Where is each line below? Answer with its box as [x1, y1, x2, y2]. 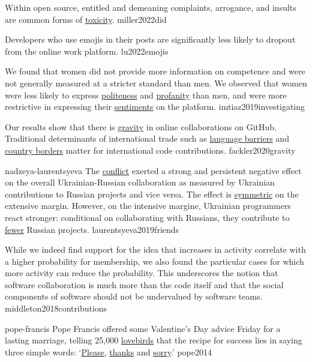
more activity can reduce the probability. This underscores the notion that [5, 267, 278, 279]
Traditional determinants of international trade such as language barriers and [5, 132, 289, 145]
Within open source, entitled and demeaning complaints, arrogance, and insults [5, 1, 296, 13]
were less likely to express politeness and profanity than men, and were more [5, 88, 287, 101]
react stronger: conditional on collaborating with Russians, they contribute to [5, 211, 290, 223]
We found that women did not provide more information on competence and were [5, 65, 305, 77]
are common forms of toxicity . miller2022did [5, 13, 167, 25]
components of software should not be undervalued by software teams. [5, 290, 263, 303]
